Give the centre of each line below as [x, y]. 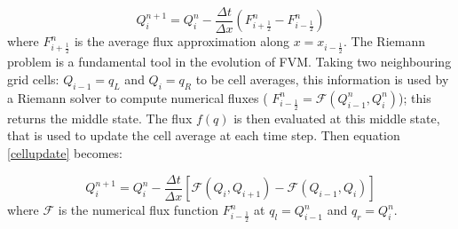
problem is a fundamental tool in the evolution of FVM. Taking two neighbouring [229, 62]
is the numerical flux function [138, 210]
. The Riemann [385, 41]
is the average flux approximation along [182, 41]
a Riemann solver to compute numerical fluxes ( [138, 97]
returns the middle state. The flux [100, 118]
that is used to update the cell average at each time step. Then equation [204, 135]
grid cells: [33, 79]
